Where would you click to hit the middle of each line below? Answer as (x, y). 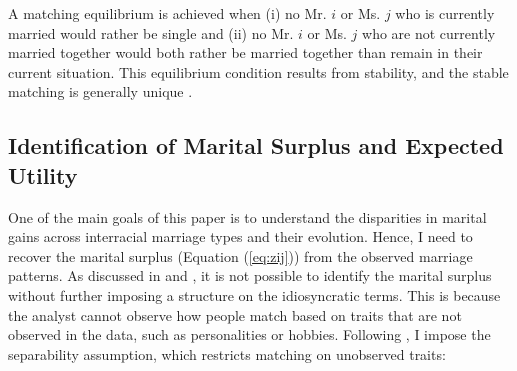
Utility (43, 174)
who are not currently (429, 32)
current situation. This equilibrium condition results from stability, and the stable (258, 71)
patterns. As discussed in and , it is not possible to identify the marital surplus (250, 275)
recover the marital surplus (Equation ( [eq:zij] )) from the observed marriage (240, 255)
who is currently (445, 13)
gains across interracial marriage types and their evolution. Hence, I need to (240, 236)
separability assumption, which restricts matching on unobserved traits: (227, 353)
